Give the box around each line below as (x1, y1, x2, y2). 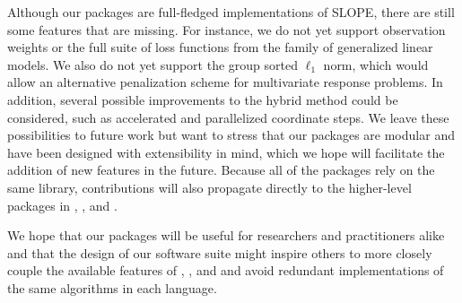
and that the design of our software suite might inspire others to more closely (7, 243, 432, 262)
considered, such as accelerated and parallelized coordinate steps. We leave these (7, 108, 449, 126)
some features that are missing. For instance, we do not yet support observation (7, 20, 446, 39)
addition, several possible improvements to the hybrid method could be (7, 90, 398, 108)
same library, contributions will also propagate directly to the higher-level (7, 177, 412, 196)
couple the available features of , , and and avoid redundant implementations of (7, 261, 444, 280)
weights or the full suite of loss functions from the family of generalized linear (7, 38, 433, 56)
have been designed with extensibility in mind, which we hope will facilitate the (7, 143, 445, 161)
